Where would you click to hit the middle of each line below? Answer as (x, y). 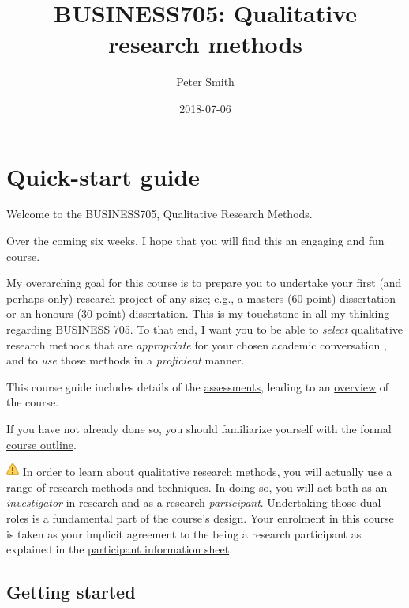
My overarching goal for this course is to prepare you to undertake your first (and (204, 283)
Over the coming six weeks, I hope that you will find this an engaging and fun (195, 241)
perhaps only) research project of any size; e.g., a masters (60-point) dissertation (201, 298)
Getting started (71, 592)
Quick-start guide (103, 176)
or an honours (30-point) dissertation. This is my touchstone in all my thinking (198, 313)
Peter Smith (205, 82)
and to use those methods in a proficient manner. (126, 360)
